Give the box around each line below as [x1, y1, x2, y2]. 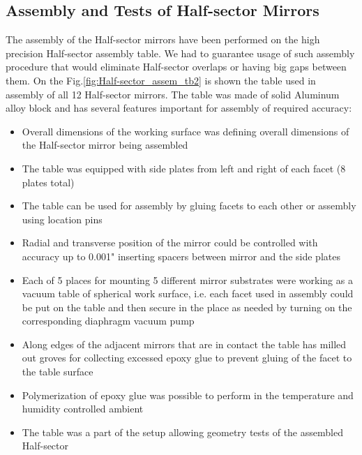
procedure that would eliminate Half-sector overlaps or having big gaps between [6, 59, 347, 74]
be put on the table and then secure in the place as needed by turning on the [22, 299, 352, 314]
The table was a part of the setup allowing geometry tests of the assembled [22, 424, 343, 439]
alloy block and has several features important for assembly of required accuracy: [6, 100, 352, 115]
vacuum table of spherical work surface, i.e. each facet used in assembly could [22, 286, 354, 301]
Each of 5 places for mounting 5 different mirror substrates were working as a [22, 272, 353, 287]
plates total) [22, 174, 75, 189]
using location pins [22, 211, 103, 226]
